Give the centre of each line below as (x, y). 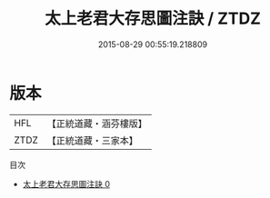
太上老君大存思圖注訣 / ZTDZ (153, 19)
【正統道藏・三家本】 (93, 140)
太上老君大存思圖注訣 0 (66, 183)
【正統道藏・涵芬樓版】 (97, 124)
